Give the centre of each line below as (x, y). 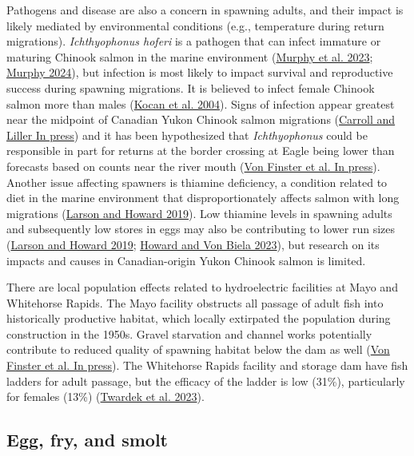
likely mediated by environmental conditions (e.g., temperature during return (195, 25)
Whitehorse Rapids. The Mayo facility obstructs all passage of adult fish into (195, 302)
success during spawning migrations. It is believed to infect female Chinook (191, 87)
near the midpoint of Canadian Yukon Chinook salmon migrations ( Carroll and (201, 119)
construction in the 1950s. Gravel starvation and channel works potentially (189, 333)
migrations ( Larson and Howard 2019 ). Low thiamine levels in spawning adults (199, 213)
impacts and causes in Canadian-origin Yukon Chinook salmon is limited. (186, 260)
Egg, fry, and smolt (87, 440)
